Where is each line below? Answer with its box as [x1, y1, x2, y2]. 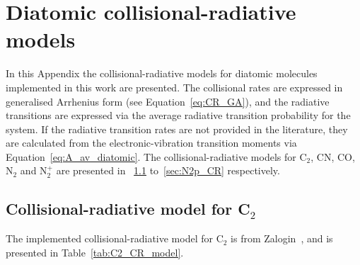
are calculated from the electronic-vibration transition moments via [6, 135, 297, 150]
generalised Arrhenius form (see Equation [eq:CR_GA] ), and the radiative [6, 94, 330, 108]
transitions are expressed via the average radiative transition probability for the [6, 108, 351, 123]
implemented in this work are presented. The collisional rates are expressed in [6, 79, 343, 94]
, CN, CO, [310, 149, 355, 164]
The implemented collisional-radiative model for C [6, 231, 223, 246]
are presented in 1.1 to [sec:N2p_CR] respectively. [56, 163, 280, 178]
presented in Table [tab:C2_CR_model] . [6, 244, 184, 259]
